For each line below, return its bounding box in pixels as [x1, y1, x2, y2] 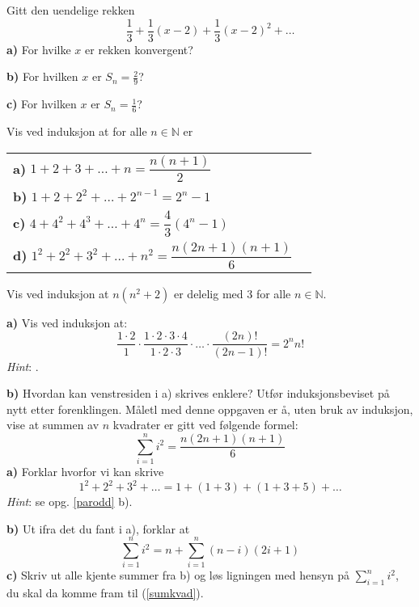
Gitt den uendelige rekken [6, 2, 135, 18]
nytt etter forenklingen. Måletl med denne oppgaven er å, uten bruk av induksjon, [6, 400, 413, 417]
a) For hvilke [6, 40, 71, 57]
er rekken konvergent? [85, 40, 193, 57]
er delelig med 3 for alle [173, 285, 291, 301]
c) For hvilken [6, 95, 77, 112]
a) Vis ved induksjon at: [6, 314, 128, 331]
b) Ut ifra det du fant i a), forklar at [6, 520, 190, 537]
